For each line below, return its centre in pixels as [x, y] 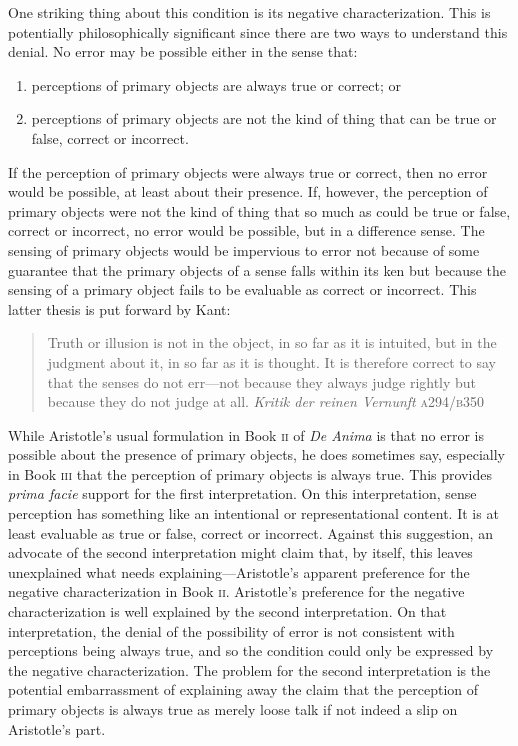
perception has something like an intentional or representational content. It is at [253, 513]
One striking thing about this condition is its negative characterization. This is [249, 12]
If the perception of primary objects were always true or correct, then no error [248, 171]
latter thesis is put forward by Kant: [119, 308]
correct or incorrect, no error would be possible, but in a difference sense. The [246, 230]
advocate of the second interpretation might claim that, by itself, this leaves [240, 552]
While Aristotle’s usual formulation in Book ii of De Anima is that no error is [246, 434]
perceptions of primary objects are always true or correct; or [216, 84]
